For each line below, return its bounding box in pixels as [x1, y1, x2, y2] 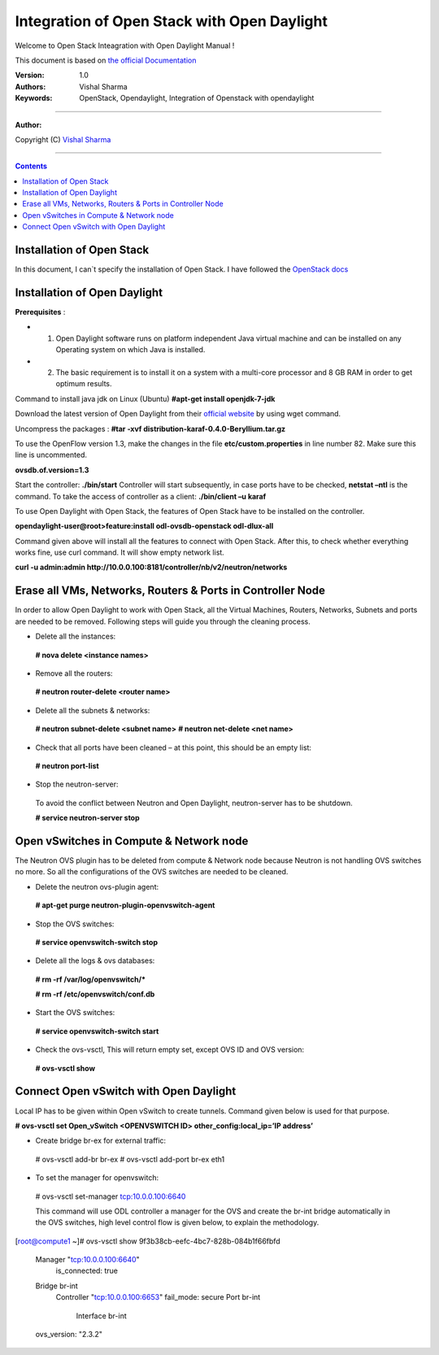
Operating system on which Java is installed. [55, 345, 206, 355]
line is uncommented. [15, 450, 87, 460]
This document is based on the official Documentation [15, 55, 197, 65]
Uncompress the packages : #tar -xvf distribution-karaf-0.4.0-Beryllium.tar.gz [15, 424, 286, 434]
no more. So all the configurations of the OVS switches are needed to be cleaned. [15, 867, 289, 877]
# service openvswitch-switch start [35, 1026, 159, 1036]
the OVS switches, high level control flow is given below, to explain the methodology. [35, 1218, 319, 1227]
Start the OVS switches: [35, 1008, 115, 1017]
